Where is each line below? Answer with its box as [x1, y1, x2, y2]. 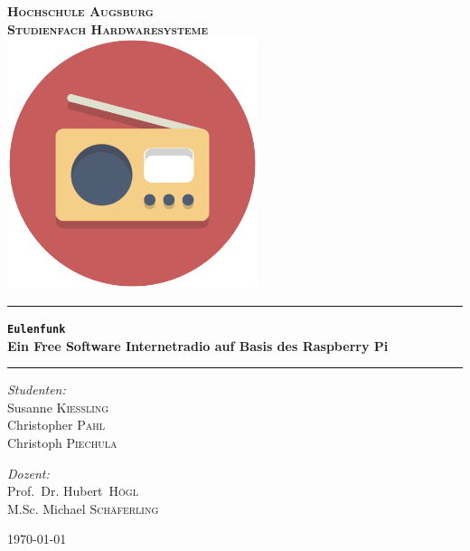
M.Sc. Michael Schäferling [7, 499, 159, 518]
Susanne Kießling [7, 397, 109, 416]
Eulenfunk [7, 322, 66, 336]
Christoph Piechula [7, 433, 117, 451]
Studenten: [7, 380, 66, 399]
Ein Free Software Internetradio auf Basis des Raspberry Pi [7, 336, 389, 355]
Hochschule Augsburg [7, 2, 154, 20]
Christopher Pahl [7, 415, 105, 434]
